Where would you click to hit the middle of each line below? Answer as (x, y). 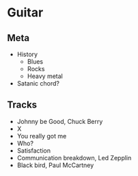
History (27, 54)
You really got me (42, 136)
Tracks (22, 105)
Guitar (25, 13)
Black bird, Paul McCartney (55, 165)
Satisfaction (34, 150)
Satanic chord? (38, 83)
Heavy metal (45, 76)
